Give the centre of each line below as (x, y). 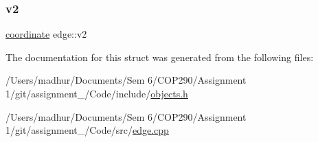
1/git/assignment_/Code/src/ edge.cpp (87, 130)
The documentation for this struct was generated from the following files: (160, 57)
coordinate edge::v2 (46, 34)
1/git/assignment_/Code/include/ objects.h (97, 93)
